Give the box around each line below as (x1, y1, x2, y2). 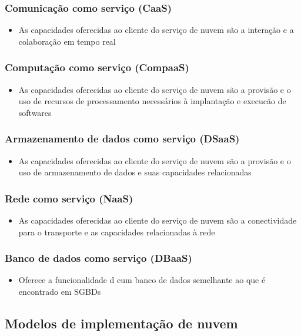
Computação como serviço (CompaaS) (5, 60, 189, 75)
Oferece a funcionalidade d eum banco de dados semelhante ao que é (18, 274, 266, 286)
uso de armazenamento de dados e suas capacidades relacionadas (18, 166, 252, 178)
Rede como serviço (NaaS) (5, 191, 133, 205)
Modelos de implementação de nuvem (5, 314, 238, 332)
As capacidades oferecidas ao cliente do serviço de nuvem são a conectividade (18, 214, 297, 227)
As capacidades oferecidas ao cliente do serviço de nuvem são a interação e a (18, 24, 294, 36)
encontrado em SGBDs (18, 285, 101, 298)
